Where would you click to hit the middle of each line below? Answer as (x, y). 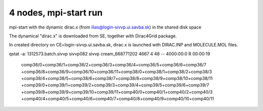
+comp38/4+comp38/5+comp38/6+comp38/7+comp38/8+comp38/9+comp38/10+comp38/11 (117, 78)
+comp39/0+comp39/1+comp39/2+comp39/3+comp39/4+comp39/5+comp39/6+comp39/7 (115, 85)
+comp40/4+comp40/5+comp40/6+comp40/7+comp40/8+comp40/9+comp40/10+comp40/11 (118, 99)
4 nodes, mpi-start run (56, 13)
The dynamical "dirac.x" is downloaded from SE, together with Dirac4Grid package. (93, 36)
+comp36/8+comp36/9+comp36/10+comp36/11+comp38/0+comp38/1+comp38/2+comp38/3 (116, 71)
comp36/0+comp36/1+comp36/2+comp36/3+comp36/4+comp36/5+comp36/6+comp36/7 (114, 65)
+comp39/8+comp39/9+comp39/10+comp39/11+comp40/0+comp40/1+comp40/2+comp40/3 (117, 92)
